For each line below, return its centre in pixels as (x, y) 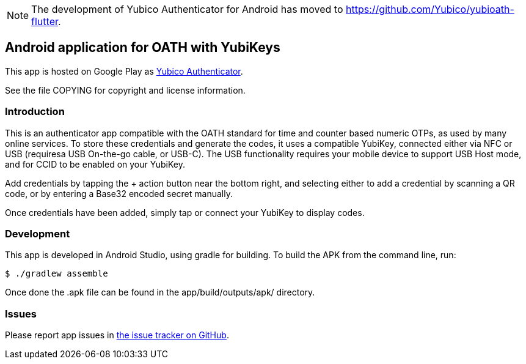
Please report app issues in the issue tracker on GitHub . (117, 335)
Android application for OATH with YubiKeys (143, 48)
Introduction (35, 112)
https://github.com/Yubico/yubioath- (430, 9)
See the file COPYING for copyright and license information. (125, 90)
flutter (45, 21)
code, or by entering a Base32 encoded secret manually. (119, 193)
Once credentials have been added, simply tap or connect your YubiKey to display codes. (185, 212)
